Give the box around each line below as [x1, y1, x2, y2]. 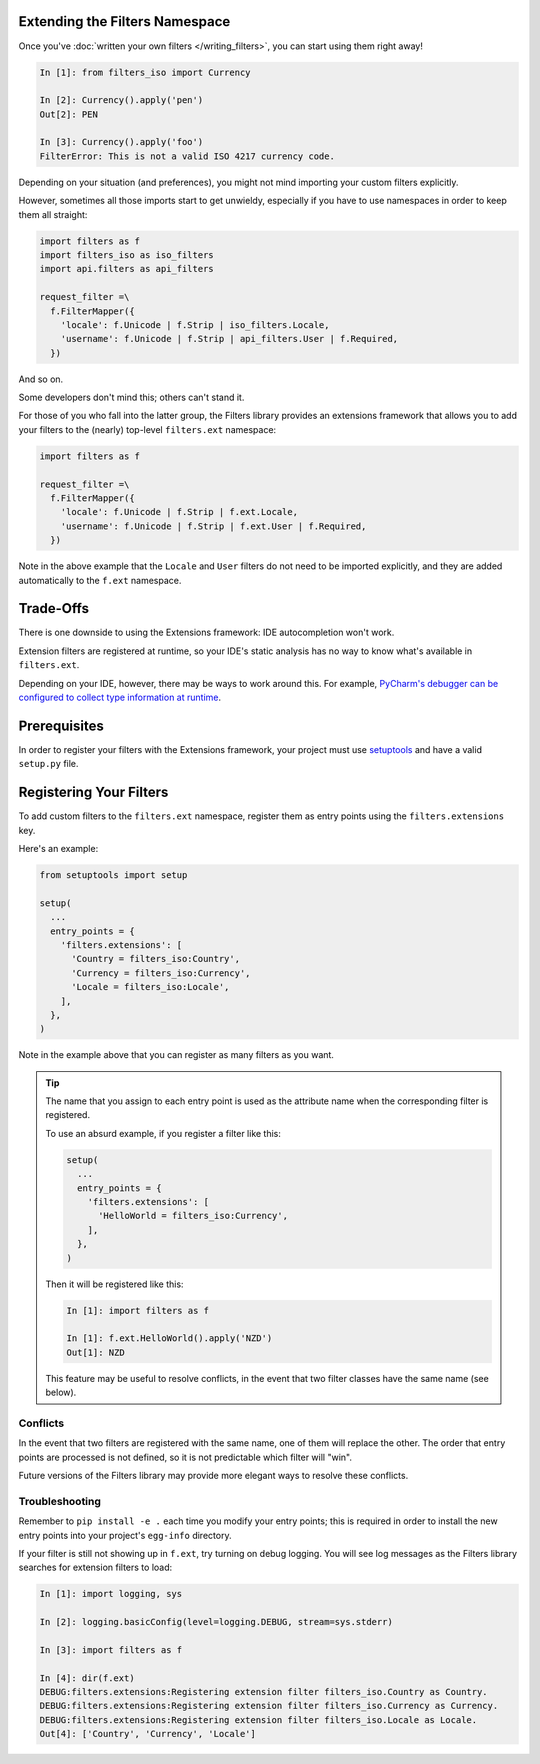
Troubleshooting [18, 1494, 102, 1508]
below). [45, 1386, 77, 1399]
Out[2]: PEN [39, 108, 99, 120]
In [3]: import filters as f [39, 1644, 183, 1655]
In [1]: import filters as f [66, 1305, 210, 1316]
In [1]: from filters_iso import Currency [39, 66, 251, 78]
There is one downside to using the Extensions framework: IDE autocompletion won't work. [18, 626, 395, 639]
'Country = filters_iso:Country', [71, 953, 240, 965]
